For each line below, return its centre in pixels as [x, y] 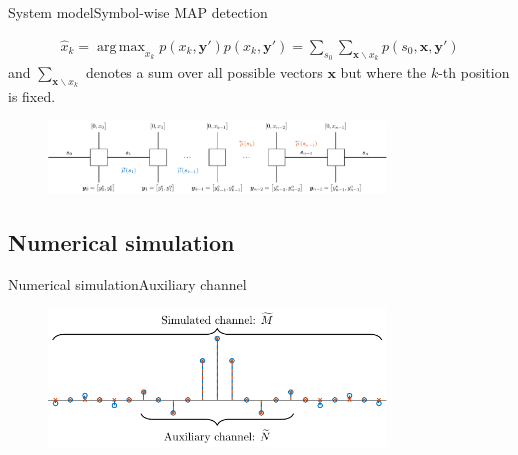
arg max [120, 46]
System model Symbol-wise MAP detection [138, 12]
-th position [474, 72]
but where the [383, 72]
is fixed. [32, 96]
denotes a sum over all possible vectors [204, 72]
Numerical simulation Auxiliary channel [127, 284]
